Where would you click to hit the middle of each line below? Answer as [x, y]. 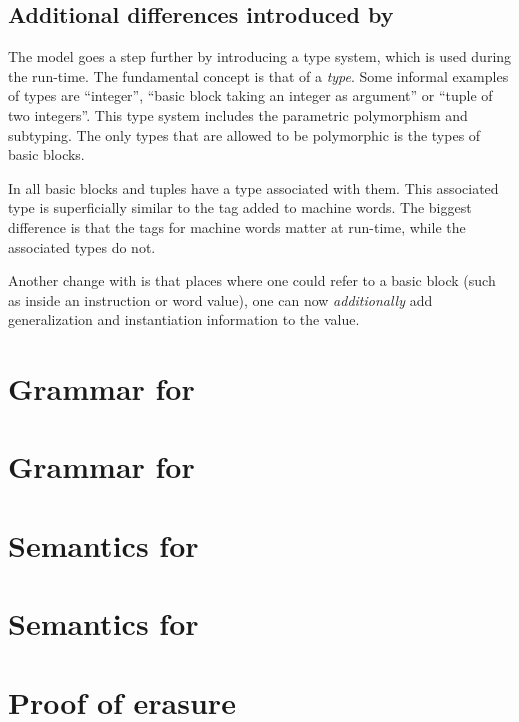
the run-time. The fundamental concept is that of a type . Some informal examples [258, 75]
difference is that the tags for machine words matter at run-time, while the [237, 226]
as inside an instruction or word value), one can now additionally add [220, 299]
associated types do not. [82, 246]
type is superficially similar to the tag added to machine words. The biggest [240, 207]
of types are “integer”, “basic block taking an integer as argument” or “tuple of [250, 95]
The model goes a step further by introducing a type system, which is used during [260, 56]
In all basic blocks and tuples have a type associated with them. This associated [253, 187]
